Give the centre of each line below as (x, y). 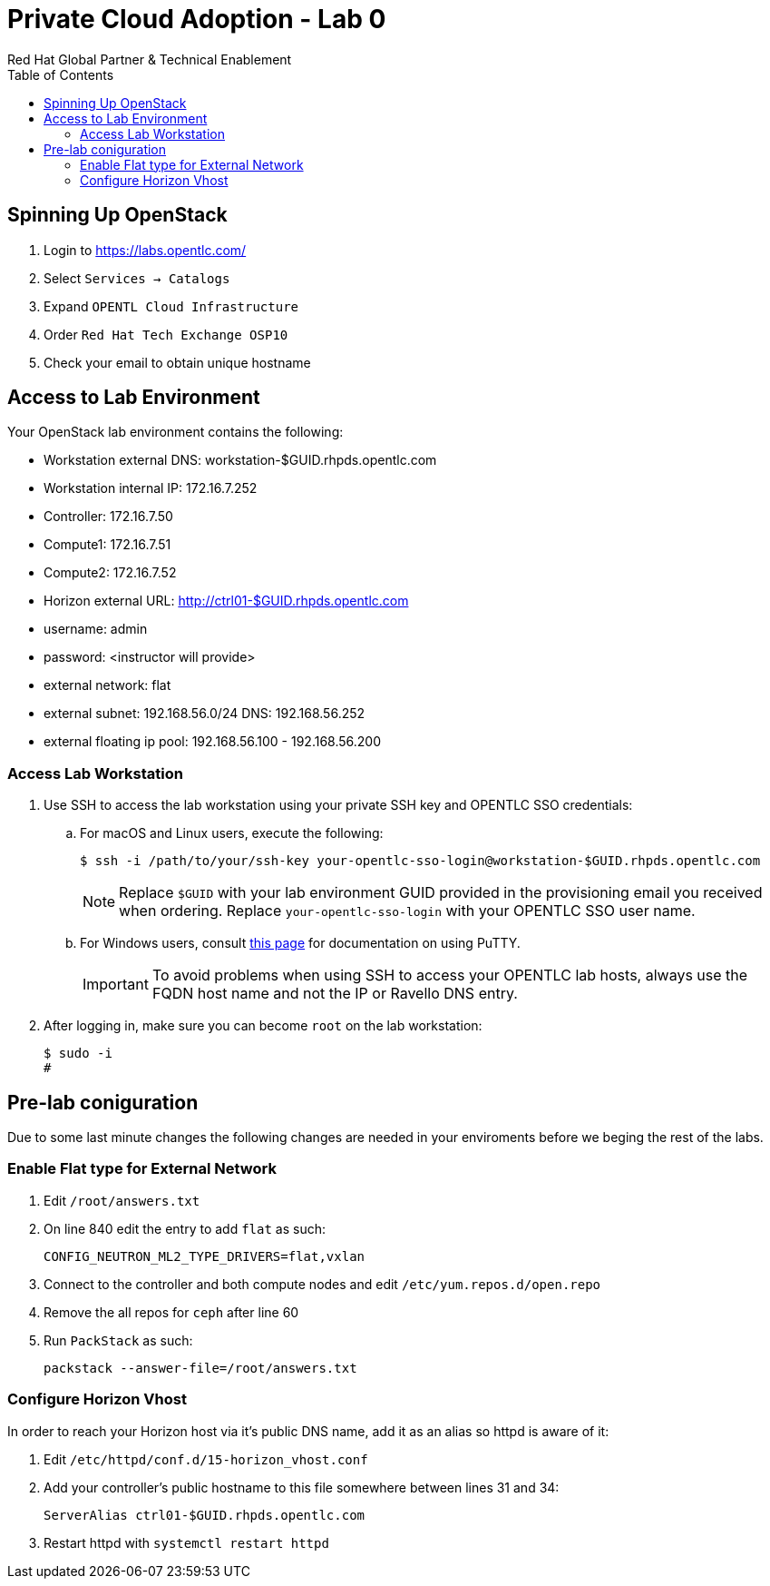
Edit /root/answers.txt (122, 1200)
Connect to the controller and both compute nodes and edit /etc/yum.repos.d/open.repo (322, 1284)
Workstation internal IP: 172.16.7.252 (151, 488)
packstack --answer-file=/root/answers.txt (200, 1368)
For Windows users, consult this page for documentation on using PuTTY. (300, 943)
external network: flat (107, 685)
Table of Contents (61, 74)
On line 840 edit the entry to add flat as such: (185, 1228)
